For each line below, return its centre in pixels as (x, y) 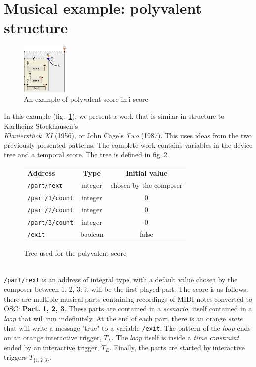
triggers (16, 357)
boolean (92, 234)
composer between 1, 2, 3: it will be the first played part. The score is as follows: (126, 289)
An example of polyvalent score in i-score (86, 99)
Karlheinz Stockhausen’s (41, 125)
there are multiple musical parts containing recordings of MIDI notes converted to (128, 298)
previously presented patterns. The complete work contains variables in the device (128, 145)
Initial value (147, 172)
